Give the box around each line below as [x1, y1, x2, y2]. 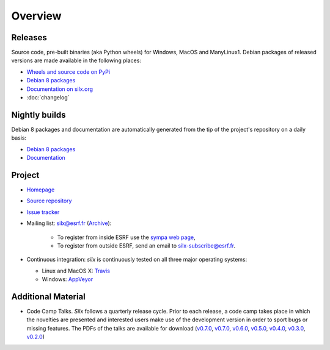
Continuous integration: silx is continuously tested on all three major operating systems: [26, 256, 248, 263]
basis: [11, 134, 27, 141]
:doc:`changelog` [26, 94, 70, 101]
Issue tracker [26, 208, 60, 216]
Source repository [26, 197, 72, 204]
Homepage [26, 186, 55, 193]
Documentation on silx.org [26, 85, 94, 93]
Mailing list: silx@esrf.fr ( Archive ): [26, 220, 112, 227]
